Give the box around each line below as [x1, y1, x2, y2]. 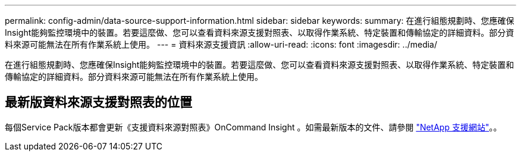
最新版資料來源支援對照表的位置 [5, 95, 192, 110]
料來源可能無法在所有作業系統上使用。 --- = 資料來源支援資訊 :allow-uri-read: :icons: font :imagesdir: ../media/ [5, 39, 438, 49]
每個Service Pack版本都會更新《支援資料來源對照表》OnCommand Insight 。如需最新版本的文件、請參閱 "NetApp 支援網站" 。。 [5, 121, 502, 132]
